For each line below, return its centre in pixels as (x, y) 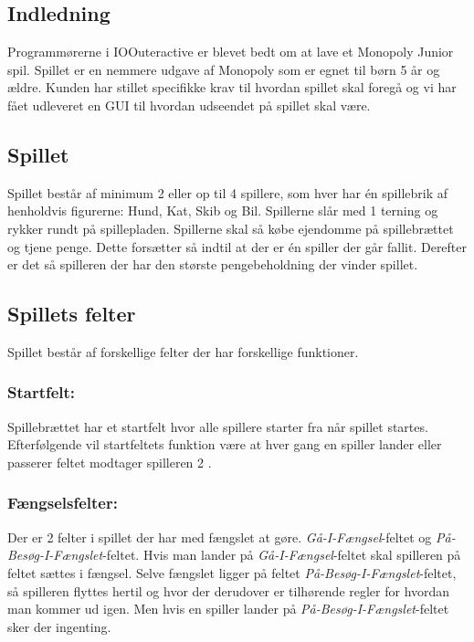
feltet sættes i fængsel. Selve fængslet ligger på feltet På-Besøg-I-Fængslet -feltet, (232, 572)
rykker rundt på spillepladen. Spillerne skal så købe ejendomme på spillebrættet (231, 228)
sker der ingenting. (59, 626)
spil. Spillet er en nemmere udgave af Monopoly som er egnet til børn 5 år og (224, 69)
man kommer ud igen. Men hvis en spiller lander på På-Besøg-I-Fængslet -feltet (228, 609)
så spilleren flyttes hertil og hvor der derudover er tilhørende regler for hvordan (229, 590)
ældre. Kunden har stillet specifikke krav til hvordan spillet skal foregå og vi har (232, 87)
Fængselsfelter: (63, 503)
